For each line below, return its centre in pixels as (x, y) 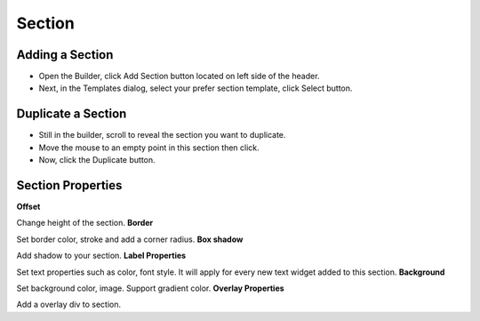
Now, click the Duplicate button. (97, 160)
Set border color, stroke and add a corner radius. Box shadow (130, 239)
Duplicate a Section (72, 114)
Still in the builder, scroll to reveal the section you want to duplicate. (162, 135)
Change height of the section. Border (85, 223)
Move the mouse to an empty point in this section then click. (149, 148)
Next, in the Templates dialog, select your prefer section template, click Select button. (196, 88)
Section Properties (69, 185)
